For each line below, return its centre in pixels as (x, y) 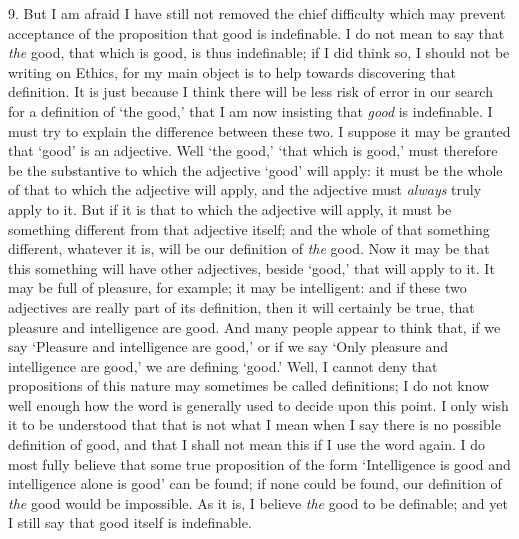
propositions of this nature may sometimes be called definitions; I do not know (249, 385)
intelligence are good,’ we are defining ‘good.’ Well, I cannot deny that (223, 365)
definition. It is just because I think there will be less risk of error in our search (250, 91)
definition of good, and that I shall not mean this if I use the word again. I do (247, 444)
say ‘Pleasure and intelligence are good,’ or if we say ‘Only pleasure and (228, 346)
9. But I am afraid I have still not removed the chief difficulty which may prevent (257, 13)
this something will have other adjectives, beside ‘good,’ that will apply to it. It (251, 267)
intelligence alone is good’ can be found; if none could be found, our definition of (255, 483)
